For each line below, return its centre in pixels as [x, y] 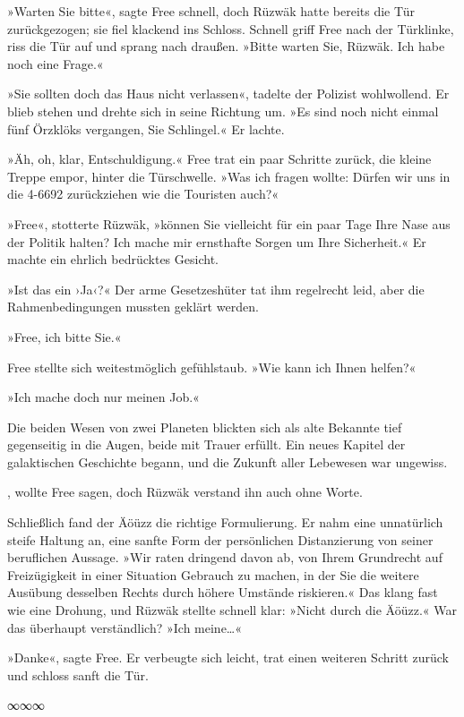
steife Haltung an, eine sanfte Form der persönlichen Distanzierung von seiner [220, 539]
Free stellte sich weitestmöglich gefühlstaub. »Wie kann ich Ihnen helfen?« [212, 367]
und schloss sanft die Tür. [78, 674]
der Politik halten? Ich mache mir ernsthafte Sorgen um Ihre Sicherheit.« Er [217, 241]
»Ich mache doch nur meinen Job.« [103, 397]
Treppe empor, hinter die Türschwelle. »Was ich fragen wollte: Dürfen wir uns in [229, 176]
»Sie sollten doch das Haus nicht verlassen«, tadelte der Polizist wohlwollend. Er [228, 94]
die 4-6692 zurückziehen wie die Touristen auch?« [143, 194]
